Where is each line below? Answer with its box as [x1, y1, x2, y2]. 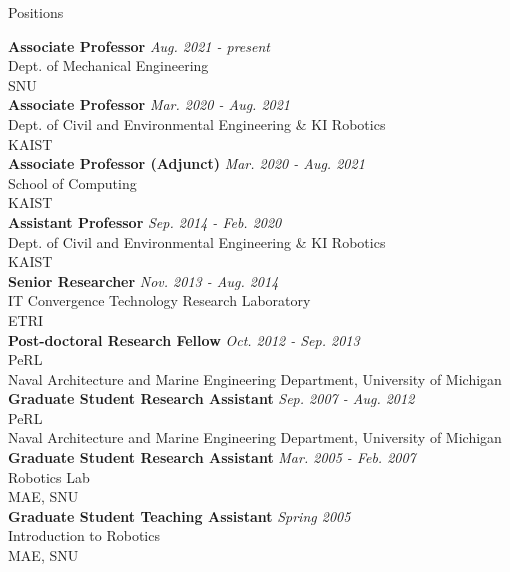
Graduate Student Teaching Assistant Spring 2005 [8, 505, 351, 526]
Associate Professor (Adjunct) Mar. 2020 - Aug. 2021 [8, 153, 365, 174]
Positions [8, 2, 64, 22]
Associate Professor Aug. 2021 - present [8, 35, 270, 56]
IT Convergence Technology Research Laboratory [8, 290, 311, 311]
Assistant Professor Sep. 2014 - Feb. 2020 [8, 211, 282, 232]
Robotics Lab [8, 466, 90, 487]
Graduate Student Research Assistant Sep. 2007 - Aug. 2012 [8, 388, 415, 409]
